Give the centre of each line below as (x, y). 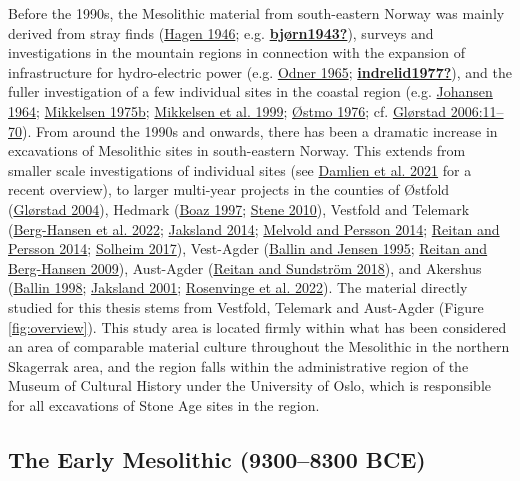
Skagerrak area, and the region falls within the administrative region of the (238, 365)
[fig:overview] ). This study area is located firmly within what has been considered (257, 326)
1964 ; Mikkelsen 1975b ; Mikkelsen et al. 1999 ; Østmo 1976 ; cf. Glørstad (227, 110)
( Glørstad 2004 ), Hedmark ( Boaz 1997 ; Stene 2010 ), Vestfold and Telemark (239, 208)
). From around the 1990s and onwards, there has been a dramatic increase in (260, 130)
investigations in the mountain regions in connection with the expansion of (236, 52)
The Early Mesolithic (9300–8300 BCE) (217, 458)
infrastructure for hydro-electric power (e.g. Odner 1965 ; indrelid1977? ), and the (260, 71)
